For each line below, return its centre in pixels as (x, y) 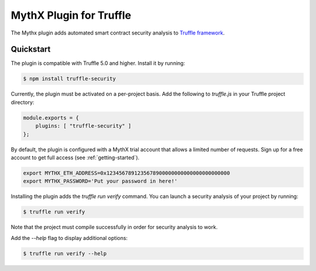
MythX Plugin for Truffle (71, 15)
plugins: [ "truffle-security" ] (83, 126)
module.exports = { (51, 118)
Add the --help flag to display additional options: (69, 238)
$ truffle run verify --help (65, 253)
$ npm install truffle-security (70, 79)
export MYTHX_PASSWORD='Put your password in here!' (100, 181)
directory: (23, 102)
